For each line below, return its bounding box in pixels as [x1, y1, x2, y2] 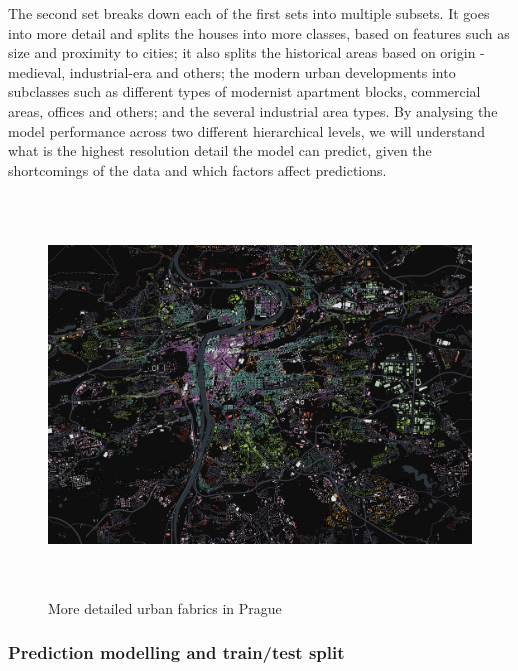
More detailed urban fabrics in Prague [48, 597, 282, 618]
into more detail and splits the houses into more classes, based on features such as [8, 22, 510, 43]
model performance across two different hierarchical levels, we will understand [8, 120, 485, 141]
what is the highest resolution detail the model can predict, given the [8, 140, 432, 161]
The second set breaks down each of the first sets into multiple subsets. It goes [8, 3, 490, 23]
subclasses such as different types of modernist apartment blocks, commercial [8, 81, 481, 102]
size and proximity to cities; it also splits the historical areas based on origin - [8, 42, 485, 63]
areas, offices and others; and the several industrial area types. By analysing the [8, 100, 498, 121]
